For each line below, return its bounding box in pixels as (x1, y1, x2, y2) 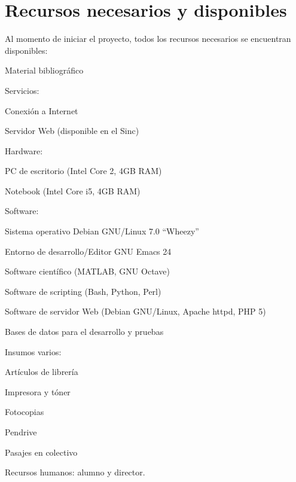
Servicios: (5, 84, 39, 96)
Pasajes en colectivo (5, 446, 78, 458)
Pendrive (5, 426, 37, 438)
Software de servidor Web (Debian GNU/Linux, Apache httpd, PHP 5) (5, 305, 266, 318)
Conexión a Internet (5, 104, 78, 117)
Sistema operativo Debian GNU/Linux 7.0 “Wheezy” (5, 225, 199, 237)
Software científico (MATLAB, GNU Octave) (5, 265, 170, 277)
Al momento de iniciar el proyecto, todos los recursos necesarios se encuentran (5, 32, 291, 45)
